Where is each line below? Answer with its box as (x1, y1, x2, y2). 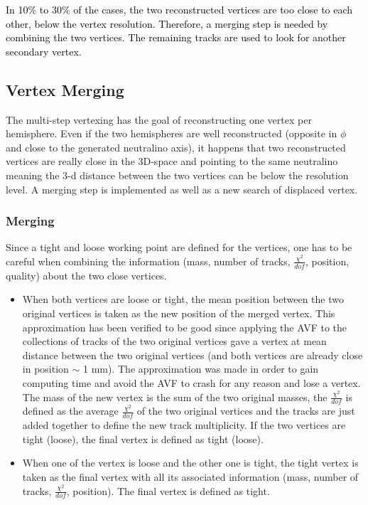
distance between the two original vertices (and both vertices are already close (22, 347, 363, 362)
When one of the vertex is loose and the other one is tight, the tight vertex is (22, 455, 359, 470)
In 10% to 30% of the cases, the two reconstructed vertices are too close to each (6, 2, 353, 16)
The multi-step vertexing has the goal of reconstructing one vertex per (6, 112, 312, 127)
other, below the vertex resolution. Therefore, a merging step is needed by (6, 16, 328, 31)
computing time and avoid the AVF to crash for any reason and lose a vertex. (22, 375, 361, 390)
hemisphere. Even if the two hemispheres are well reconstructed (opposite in (6, 126, 337, 141)
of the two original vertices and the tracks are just (136, 403, 355, 418)
